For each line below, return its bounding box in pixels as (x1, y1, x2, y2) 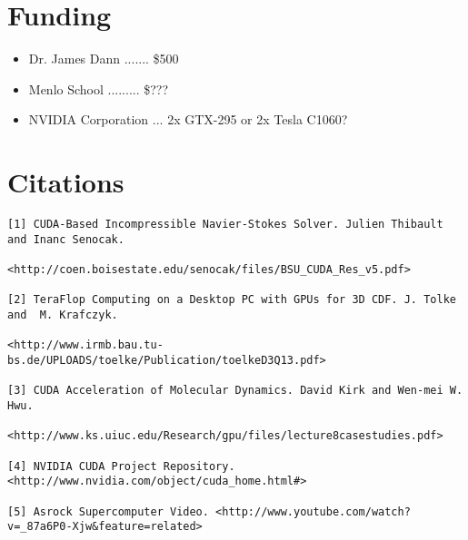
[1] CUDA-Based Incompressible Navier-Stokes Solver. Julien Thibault (7, 218, 443, 231)
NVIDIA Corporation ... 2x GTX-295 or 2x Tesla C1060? (28, 110, 348, 129)
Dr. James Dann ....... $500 (28, 49, 179, 68)
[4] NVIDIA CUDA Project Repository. (7, 459, 235, 473)
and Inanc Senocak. (7, 232, 124, 246)
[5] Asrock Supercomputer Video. (7, 505, 209, 518)
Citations (7, 163, 124, 201)
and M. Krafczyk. (7, 308, 118, 321)
